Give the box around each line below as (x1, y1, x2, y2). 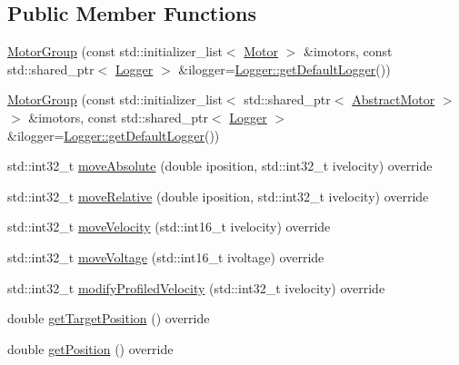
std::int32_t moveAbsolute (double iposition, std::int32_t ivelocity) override (7, 156, 433, 175)
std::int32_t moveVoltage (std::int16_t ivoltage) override (7, 247, 324, 266)
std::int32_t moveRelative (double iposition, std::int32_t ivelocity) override (7, 186, 429, 205)
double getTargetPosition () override (7, 309, 210, 328)
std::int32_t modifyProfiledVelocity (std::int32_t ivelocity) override (7, 278, 385, 297)
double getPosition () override (7, 339, 174, 358)
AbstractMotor (352, 90, 435, 109)
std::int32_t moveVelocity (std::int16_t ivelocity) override (7, 217, 331, 236)
